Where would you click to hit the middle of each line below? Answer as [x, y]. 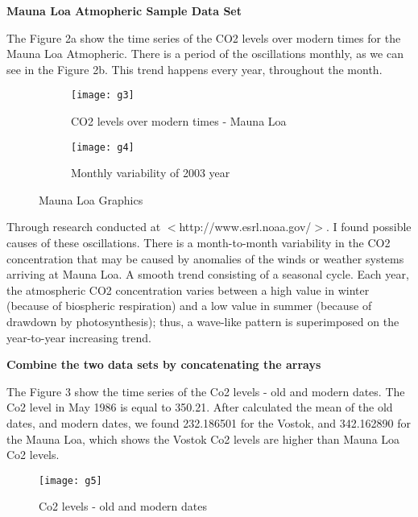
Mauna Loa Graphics [91, 199]
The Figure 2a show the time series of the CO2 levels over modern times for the [204, 37]
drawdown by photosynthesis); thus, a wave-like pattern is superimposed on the [203, 322]
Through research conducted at [84, 227]
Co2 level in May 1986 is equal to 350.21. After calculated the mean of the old [200, 407]
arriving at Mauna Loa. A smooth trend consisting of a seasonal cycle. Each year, [208, 274]
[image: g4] [103, 147]
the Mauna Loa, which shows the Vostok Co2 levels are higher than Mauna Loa [203, 438]
